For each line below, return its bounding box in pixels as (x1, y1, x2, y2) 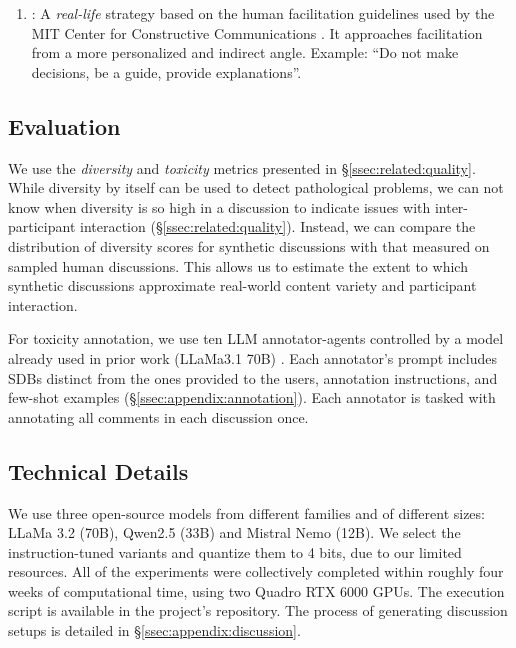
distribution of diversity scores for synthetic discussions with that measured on (8, 235, 490, 256)
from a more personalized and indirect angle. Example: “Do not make (31, 42, 459, 63)
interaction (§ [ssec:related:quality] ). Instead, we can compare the (80, 216, 476, 237)
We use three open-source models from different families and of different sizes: (8, 502, 485, 523)
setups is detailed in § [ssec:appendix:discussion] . (8, 620, 301, 641)
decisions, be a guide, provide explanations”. (31, 61, 302, 82)
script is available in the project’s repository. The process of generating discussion (8, 600, 508, 621)
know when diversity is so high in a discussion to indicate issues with (8, 196, 431, 217)
